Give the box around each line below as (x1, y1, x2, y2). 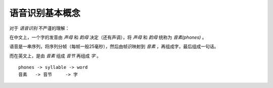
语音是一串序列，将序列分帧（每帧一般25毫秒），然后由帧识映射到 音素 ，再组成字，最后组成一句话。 (9, 43, 219, 50)
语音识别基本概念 (9, 8, 81, 19)
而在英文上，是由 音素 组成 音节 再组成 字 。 (9, 53, 101, 59)
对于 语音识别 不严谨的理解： (9, 25, 70, 31)
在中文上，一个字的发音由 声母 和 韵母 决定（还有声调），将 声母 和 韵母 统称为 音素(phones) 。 (9, 34, 207, 40)
